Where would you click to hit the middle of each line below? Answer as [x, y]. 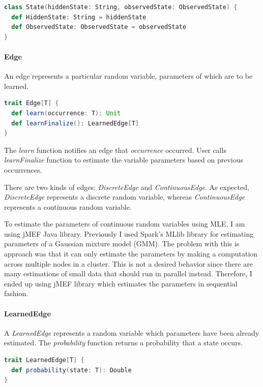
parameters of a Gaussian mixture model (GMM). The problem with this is [122, 244]
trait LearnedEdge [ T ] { [44, 360]
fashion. [16, 293]
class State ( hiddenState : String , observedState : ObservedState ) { [121, 7]
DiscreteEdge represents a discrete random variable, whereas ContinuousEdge [125, 197]
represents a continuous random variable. [68, 206]
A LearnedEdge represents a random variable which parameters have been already [132, 332]
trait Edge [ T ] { [32, 103]
